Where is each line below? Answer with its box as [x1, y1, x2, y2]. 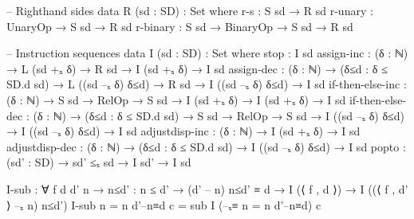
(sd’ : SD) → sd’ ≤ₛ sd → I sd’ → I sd [6, 154, 191, 170]
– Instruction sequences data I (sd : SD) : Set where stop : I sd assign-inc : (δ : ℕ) [6, 45, 408, 61]
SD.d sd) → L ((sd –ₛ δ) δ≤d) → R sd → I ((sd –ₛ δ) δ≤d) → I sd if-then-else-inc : [6, 76, 407, 92]
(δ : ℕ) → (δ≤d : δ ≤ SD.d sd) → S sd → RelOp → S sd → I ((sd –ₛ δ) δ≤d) [33, 107, 404, 123]
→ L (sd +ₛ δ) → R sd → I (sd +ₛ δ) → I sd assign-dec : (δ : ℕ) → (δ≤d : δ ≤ [6, 60, 388, 76]
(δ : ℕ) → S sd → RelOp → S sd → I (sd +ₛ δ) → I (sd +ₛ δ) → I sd [6, 91, 346, 108]
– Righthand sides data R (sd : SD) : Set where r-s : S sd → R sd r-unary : [6, 2, 373, 18]
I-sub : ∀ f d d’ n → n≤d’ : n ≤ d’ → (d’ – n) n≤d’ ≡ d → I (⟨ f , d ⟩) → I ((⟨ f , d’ [6, 180, 408, 197]
